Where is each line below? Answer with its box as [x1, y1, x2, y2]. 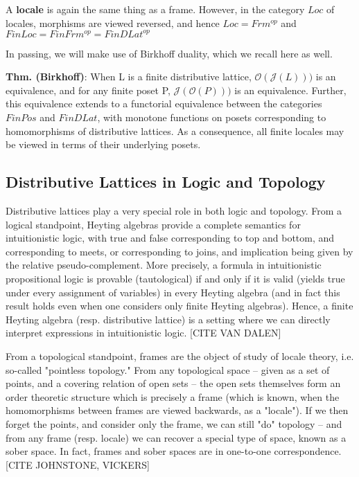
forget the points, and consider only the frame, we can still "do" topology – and [6, 416, 342, 431]
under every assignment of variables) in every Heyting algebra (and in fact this [6, 285, 340, 299]
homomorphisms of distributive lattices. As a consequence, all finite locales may [6, 123, 344, 138]
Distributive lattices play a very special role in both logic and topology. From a [6, 204, 342, 218]
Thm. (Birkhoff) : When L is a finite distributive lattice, [6, 69, 252, 84]
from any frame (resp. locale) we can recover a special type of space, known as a [6, 430, 347, 444]
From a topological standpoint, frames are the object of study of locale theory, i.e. [6, 348, 354, 363]
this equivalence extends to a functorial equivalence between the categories [6, 96, 322, 111]
